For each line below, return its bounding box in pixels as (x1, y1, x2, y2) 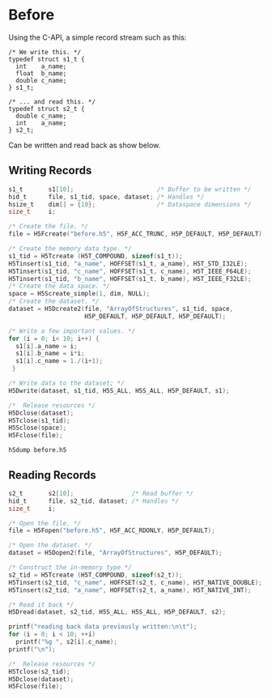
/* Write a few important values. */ (8, 326, 136, 335)
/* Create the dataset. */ (8, 297, 100, 305)
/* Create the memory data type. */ (8, 245, 132, 253)
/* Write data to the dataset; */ (8, 379, 125, 387)
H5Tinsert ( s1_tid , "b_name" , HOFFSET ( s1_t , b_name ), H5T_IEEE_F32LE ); (8, 275, 252, 283)
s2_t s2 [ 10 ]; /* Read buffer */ (8, 489, 194, 497)
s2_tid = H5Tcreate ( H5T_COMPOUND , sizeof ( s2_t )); (8, 571, 183, 579)
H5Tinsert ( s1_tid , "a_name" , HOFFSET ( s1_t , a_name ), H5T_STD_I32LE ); (8, 259, 249, 268)
